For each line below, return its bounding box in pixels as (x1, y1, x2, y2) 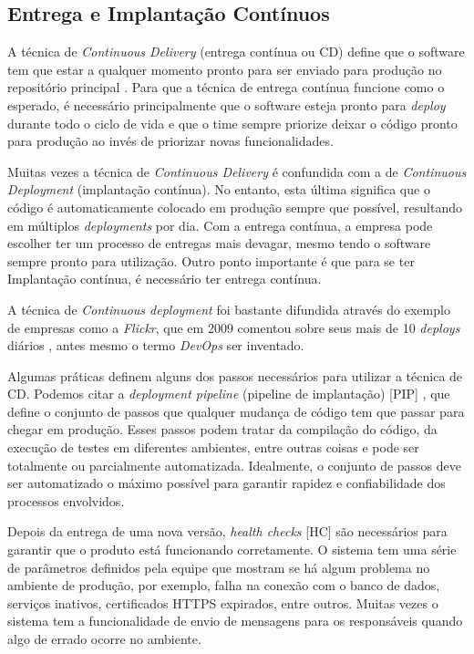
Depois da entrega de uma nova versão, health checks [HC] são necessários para (7, 522, 448, 541)
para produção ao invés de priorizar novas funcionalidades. (7, 131, 334, 151)
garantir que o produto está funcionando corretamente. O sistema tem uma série (7, 540, 457, 559)
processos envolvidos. (7, 491, 125, 510)
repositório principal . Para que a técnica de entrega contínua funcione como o (7, 78, 445, 97)
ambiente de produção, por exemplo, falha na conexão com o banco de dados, (7, 576, 440, 595)
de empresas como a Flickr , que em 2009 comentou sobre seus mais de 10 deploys (7, 317, 460, 337)
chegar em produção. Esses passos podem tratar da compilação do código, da (7, 420, 438, 439)
